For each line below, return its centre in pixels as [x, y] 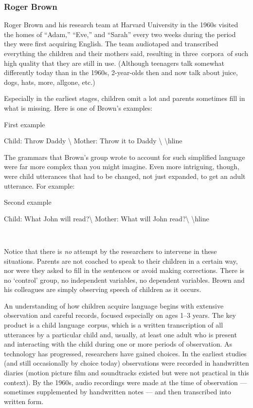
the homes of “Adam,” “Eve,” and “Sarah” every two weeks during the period [120, 34]
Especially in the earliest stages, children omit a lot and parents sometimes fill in [125, 98]
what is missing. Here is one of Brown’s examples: [78, 107]
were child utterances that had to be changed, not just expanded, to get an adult [125, 176]
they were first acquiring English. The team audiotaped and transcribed [111, 44]
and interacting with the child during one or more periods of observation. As [118, 344]
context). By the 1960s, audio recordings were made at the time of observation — [126, 382]
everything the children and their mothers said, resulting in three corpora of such [126, 53]
